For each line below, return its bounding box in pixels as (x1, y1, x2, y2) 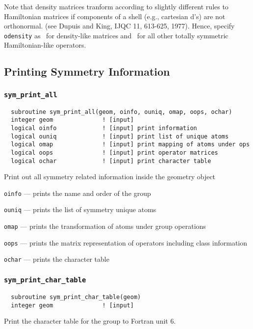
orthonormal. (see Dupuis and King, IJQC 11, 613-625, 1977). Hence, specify (4, 21, 235, 31)
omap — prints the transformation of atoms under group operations (4, 221, 206, 231)
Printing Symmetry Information (4, 64, 170, 79)
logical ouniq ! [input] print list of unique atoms (11, 133, 229, 140)
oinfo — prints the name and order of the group (4, 188, 151, 198)
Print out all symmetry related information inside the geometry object (4, 171, 216, 182)
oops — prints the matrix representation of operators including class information (4, 237, 248, 247)
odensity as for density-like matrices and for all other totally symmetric (4, 30, 228, 40)
